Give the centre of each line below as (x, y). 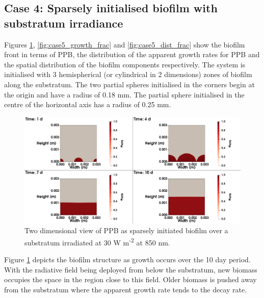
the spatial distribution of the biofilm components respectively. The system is (125, 64)
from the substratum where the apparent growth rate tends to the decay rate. (126, 289)
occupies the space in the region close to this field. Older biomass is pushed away (130, 279)
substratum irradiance (64, 23)
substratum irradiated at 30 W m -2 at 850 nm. (97, 241)
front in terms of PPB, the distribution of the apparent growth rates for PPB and (132, 54)
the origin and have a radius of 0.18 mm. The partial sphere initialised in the (124, 94)
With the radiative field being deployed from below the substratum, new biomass (131, 269)
